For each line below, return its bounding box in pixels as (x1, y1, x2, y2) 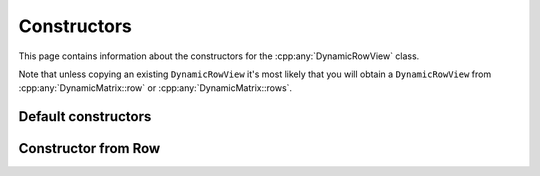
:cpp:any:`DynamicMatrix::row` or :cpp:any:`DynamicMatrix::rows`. (18, 82, 293, 94)
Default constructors (18, 108, 152, 125)
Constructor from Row (18, 140, 161, 157)
